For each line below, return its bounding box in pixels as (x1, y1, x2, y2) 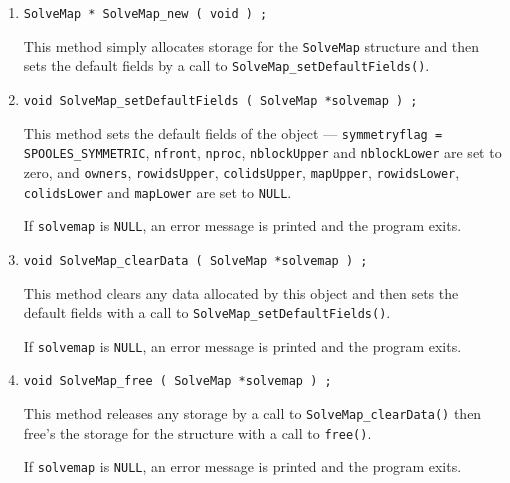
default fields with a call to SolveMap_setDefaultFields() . (23, 302, 391, 323)
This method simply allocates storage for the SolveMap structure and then (23, 35, 480, 56)
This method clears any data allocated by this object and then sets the (23, 282, 459, 303)
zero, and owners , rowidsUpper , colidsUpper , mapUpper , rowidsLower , (23, 161, 460, 182)
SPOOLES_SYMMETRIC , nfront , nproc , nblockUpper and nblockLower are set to (23, 142, 502, 163)
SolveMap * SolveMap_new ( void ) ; (23, 7, 268, 21)
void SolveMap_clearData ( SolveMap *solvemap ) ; (23, 253, 368, 268)
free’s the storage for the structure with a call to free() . (23, 422, 372, 443)
